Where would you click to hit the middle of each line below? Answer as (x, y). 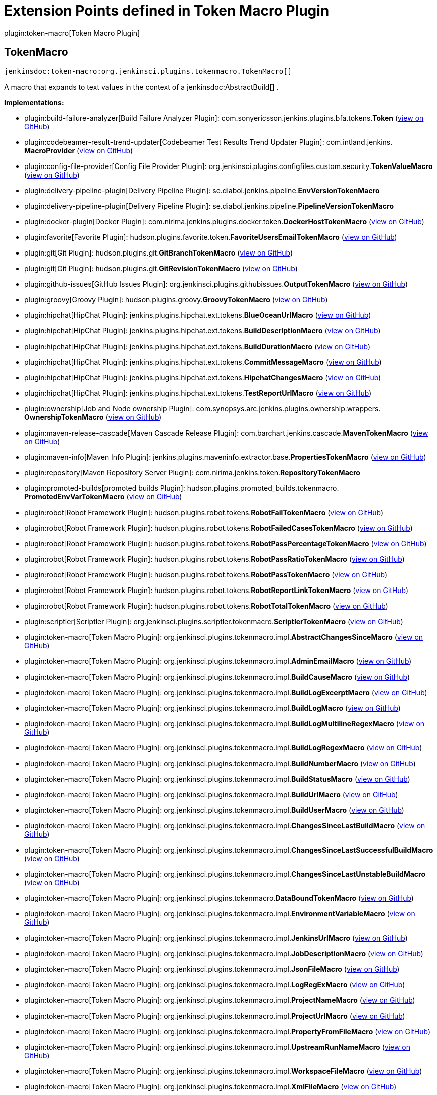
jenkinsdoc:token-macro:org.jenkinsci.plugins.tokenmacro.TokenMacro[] (148, 71)
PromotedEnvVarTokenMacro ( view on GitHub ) (103, 496)
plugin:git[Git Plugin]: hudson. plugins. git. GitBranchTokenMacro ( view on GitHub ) (159, 252)
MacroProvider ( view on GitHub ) (79, 150)
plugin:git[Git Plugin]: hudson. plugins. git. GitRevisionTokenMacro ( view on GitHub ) (161, 268)
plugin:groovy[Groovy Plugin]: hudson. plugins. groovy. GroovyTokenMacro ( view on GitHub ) (176, 299)
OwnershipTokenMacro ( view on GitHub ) (93, 417)
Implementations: (34, 102)
